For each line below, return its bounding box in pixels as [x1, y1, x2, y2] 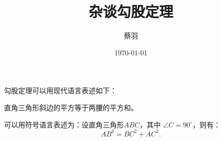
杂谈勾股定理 [88, 1, 173, 22]
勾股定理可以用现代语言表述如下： [4, 85, 117, 96]
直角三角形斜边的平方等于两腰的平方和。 [4, 102, 138, 112]
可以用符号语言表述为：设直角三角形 [4, 119, 124, 129]
